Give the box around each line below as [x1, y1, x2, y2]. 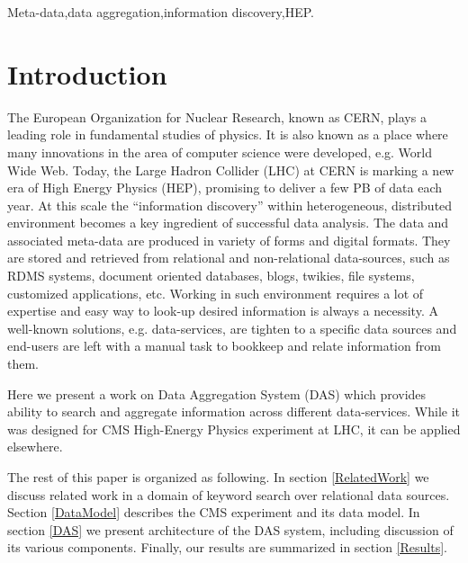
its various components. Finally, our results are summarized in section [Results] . [7, 538, 447, 557]
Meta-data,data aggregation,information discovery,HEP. [7, 3, 314, 21]
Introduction [7, 55, 167, 92]
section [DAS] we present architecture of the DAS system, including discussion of [7, 520, 454, 539]
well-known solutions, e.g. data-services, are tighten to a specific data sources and [7, 318, 457, 337]
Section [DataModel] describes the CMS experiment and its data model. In [7, 503, 420, 522]
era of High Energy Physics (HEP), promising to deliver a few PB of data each [7, 178, 442, 197]
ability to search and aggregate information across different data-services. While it [7, 402, 461, 421]
